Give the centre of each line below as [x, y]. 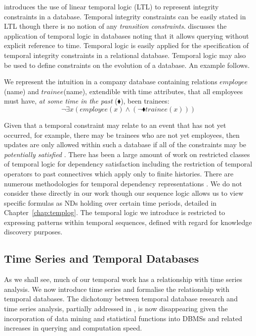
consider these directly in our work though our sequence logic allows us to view [124, 193]
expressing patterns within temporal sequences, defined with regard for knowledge [128, 222]
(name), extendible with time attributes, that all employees [153, 91]
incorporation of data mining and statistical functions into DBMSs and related [123, 318]
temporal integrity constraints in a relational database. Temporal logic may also [125, 55]
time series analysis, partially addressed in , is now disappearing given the [116, 308]
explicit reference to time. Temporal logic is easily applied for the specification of [127, 45]
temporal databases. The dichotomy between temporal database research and [121, 299]
